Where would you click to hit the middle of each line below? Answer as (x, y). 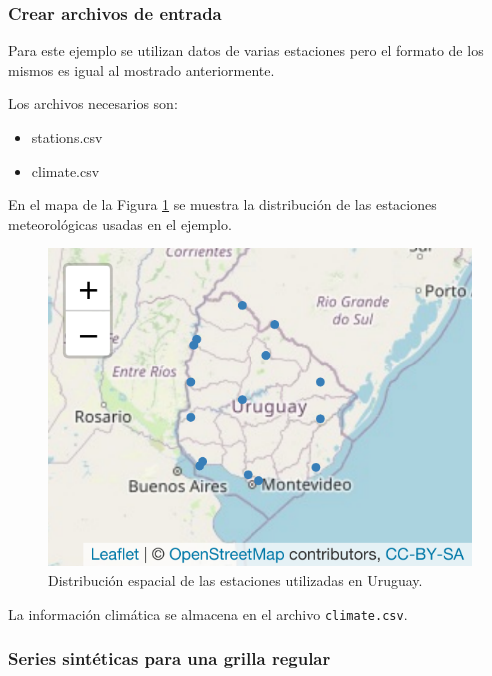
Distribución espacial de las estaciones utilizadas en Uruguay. (235, 579)
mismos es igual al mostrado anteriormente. (141, 69)
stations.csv (67, 137)
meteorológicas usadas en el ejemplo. (120, 223)
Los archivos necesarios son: (93, 103)
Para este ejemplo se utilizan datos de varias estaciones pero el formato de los (246, 50)
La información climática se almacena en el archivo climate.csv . (208, 613)
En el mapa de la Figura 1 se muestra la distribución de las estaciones (222, 204)
